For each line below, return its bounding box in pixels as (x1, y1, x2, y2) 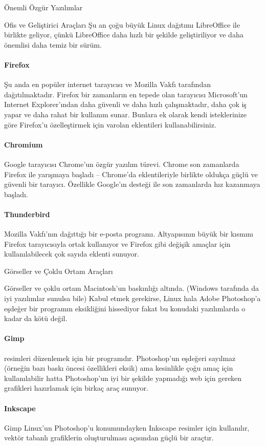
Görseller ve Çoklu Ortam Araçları (4, 265, 113, 276)
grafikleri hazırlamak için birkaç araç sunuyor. (4, 383, 148, 393)
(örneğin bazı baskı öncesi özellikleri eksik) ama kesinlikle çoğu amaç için (4, 363, 233, 373)
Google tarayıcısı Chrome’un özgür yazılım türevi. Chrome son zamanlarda (4, 158, 239, 169)
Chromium (4, 139, 43, 150)
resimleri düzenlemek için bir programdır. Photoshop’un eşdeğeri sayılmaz (4, 352, 236, 363)
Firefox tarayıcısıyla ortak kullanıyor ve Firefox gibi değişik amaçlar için (4, 238, 231, 249)
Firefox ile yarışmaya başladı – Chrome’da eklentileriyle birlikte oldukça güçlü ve (4, 168, 258, 179)
